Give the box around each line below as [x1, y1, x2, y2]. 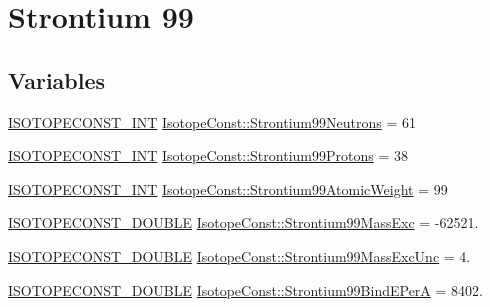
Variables [8, 64, 106, 95]
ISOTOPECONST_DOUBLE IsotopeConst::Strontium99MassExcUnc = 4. [8, 245, 471, 266]
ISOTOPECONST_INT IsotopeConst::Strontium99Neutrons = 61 [8, 111, 416, 132]
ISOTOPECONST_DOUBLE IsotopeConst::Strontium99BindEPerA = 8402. [8, 279, 483, 300]
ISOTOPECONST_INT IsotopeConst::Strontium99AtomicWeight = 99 [8, 178, 448, 199]
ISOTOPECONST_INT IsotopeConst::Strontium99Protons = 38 [8, 145, 408, 166]
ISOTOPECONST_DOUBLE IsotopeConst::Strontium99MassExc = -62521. [8, 212, 479, 233]
